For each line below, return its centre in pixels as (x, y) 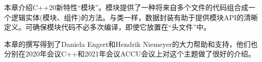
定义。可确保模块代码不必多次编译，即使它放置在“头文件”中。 (108, 27)
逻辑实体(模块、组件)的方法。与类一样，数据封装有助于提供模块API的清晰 (134, 17)
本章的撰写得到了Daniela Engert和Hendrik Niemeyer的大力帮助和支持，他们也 (131, 44)
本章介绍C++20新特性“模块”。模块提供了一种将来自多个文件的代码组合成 (126, 7)
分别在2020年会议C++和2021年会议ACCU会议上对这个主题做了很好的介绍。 (130, 54)
